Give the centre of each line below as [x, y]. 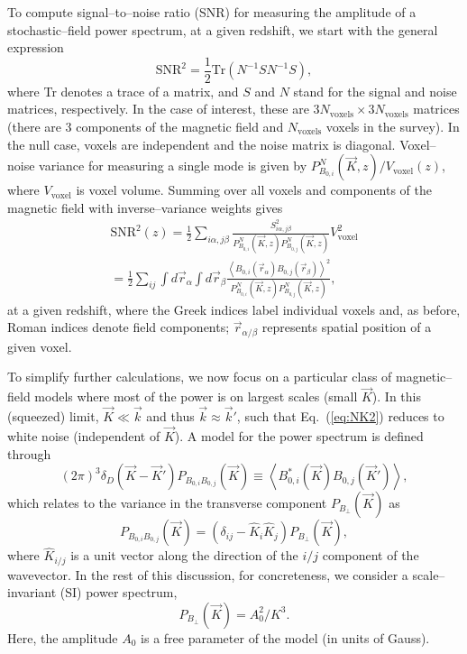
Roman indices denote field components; [119, 327]
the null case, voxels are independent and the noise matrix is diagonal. [201, 144]
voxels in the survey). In [393, 127]
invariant [32, 592]
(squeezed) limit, [53, 416]
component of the [371, 555]
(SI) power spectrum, [119, 592]
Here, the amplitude [63, 637]
